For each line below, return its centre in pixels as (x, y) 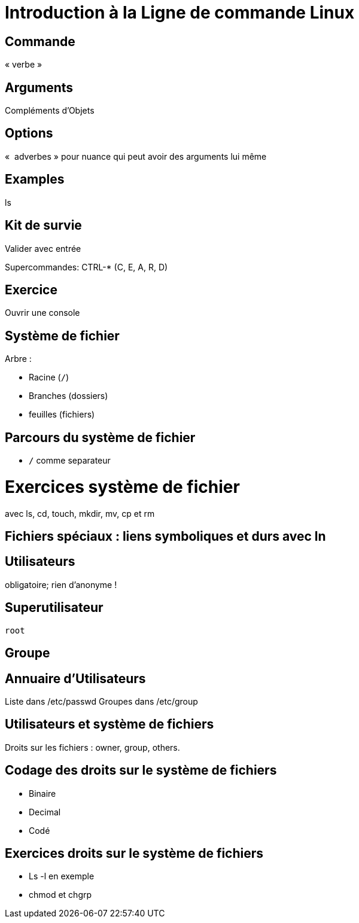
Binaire (42, 793)
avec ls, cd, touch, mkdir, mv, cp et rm (80, 513)
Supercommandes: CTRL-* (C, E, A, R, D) (86, 267)
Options (29, 133)
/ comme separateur (70, 461)
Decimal (45, 812)
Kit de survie (43, 226)
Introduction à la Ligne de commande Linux (180, 13)
